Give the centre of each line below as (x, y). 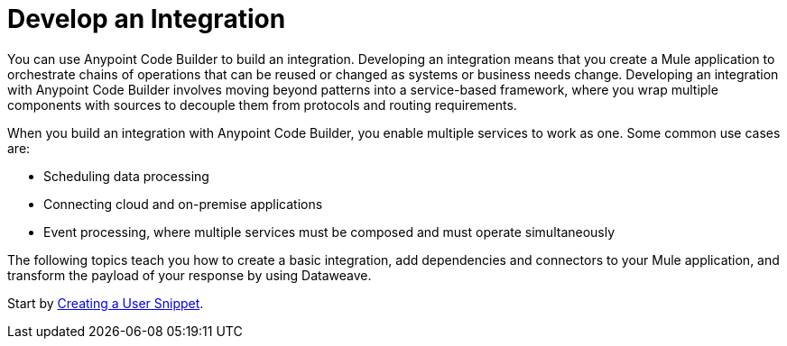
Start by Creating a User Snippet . (106, 303)
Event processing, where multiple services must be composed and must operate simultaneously (329, 232)
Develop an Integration (147, 19)
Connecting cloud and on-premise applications (183, 204)
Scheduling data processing (126, 176)
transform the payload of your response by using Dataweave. (190, 275)
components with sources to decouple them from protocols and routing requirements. (262, 105)
